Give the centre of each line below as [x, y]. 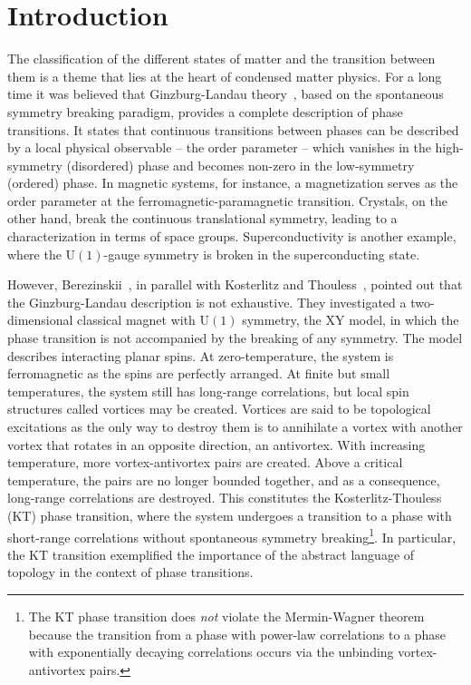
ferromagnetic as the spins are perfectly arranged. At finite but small [199, 373]
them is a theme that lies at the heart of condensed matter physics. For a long [225, 76]
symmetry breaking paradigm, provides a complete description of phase [205, 111]
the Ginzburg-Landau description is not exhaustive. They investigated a [207, 302]
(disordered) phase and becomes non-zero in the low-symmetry [240, 165]
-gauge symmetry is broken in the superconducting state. [262, 254]
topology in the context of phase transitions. [130, 572]
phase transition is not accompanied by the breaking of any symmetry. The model [235, 338]
